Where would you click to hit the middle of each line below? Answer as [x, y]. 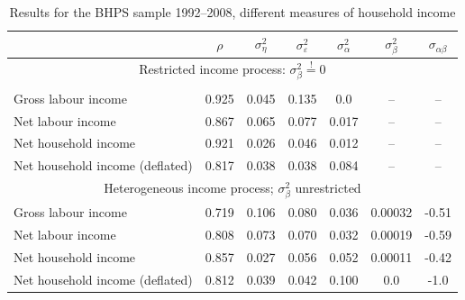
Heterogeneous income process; [189, 188]
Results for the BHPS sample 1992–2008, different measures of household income [232, 12]
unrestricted [328, 188]
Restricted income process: [212, 68]
